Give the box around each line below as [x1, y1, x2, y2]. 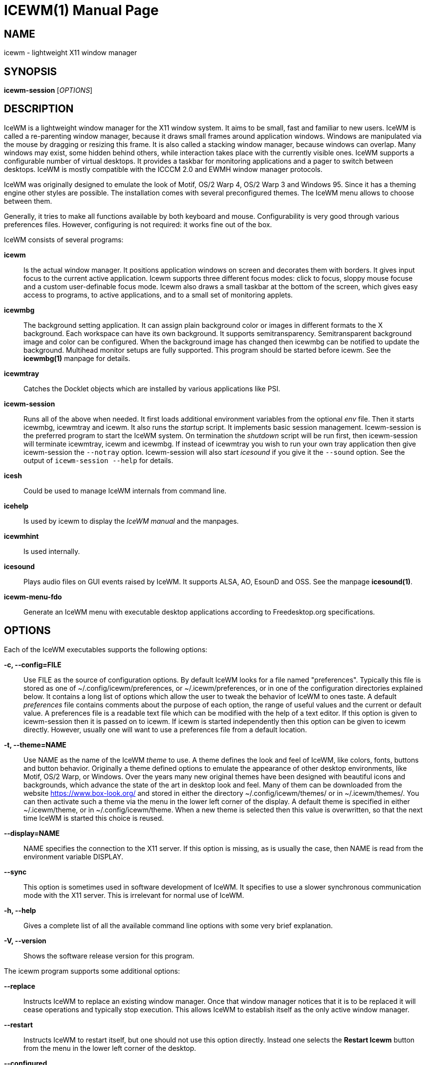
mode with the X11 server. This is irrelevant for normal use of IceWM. [23, 891, 244, 899]
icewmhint [4, 532, 39, 540]
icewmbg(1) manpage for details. [23, 354, 130, 362]
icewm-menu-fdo [4, 592, 62, 601]
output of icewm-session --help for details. [23, 456, 173, 465]
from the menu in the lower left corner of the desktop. [23, 1044, 196, 1052]
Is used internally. [23, 547, 80, 555]
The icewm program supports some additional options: [4, 966, 180, 975]
